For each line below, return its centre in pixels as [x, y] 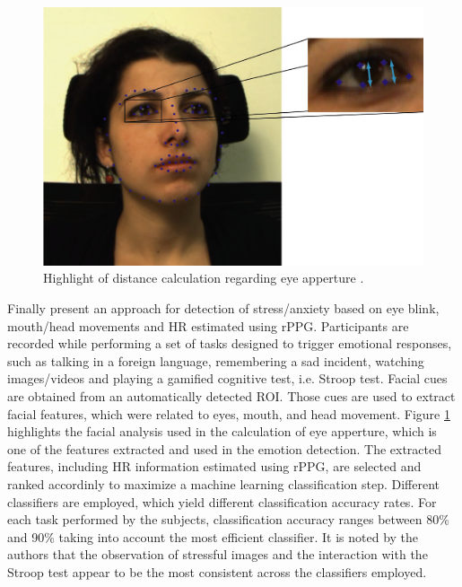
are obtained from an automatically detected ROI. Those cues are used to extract [231, 396]
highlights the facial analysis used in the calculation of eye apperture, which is [222, 431]
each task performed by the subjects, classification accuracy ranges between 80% [228, 519]
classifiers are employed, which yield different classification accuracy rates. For [222, 501]
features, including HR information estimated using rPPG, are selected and [214, 466]
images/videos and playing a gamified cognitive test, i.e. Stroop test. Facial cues [227, 378]
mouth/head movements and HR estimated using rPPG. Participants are [208, 325]
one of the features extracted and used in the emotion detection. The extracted [225, 448]
